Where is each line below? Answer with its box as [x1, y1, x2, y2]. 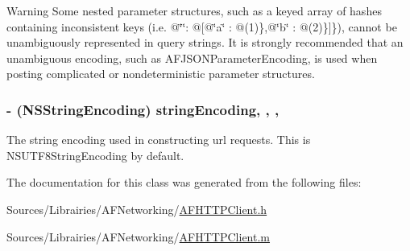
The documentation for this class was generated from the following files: [6, 174, 362, 191]
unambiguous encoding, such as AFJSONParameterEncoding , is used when [6, 49, 378, 66]
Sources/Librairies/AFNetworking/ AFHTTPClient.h [6, 200, 267, 217]
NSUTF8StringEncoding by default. [6, 146, 184, 163]
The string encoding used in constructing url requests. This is [6, 131, 311, 148]
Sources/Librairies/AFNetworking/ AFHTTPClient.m [6, 228, 271, 245]
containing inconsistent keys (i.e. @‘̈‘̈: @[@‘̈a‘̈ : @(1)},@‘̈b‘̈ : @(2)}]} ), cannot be [6, 18, 397, 35]
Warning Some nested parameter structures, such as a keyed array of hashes [6, 2, 382, 19]
